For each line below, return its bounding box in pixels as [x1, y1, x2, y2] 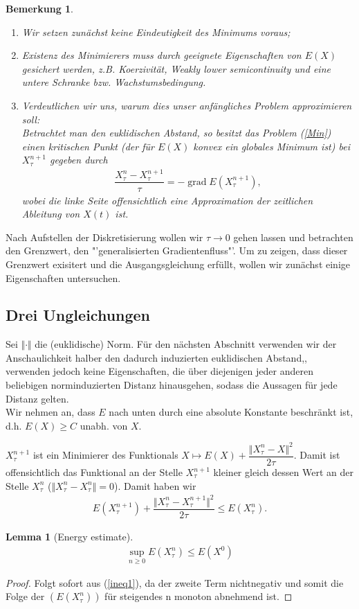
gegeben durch [50, 152, 108, 167]
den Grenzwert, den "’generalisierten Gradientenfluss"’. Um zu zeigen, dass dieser [6, 243, 348, 258]
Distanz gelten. [6, 391, 69, 405]
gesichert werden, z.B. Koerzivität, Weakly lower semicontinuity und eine [21, 61, 331, 76]
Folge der [6, 589, 45, 603]
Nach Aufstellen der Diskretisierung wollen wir [6, 229, 203, 244]
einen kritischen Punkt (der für [21, 139, 154, 153]
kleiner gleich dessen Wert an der [213, 465, 353, 479]
